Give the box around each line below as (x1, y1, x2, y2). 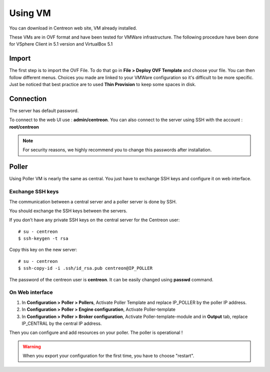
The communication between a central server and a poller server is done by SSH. (9, 198, 177, 205)
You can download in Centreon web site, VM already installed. (9, 25, 137, 31)
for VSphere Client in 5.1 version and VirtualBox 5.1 (9, 41, 113, 47)
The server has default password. (9, 108, 79, 114)
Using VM (9, 8, 51, 19)
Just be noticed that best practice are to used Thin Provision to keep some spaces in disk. (9, 82, 196, 88)
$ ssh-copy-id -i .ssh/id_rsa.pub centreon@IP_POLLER (18, 265, 152, 271)
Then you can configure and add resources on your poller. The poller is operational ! (9, 329, 183, 335)
